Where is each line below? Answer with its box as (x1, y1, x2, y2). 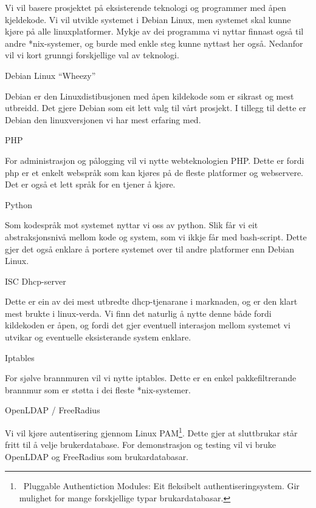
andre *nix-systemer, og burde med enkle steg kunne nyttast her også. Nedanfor (5, 36, 303, 49)
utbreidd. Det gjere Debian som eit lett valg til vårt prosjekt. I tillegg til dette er (5, 101, 306, 114)
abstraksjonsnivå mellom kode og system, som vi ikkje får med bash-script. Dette (5, 230, 307, 243)
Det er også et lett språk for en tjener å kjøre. (5, 178, 176, 191)
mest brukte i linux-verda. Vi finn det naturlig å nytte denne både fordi (5, 306, 272, 319)
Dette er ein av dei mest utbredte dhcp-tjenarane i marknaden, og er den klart (5, 295, 298, 308)
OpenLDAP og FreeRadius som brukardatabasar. (5, 450, 189, 462)
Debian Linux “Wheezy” (5, 69, 96, 81)
